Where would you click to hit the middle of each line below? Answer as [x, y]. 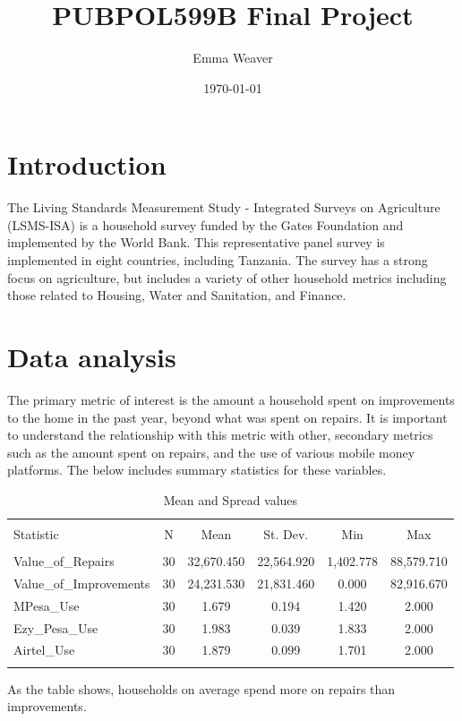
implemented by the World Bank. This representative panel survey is [196, 242]
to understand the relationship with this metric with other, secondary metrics [220, 435]
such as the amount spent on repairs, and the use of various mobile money [211, 452]
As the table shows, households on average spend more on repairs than [201, 688]
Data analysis [92, 356]
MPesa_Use [47, 605]
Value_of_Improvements [82, 583]
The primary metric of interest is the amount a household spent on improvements [231, 399]
